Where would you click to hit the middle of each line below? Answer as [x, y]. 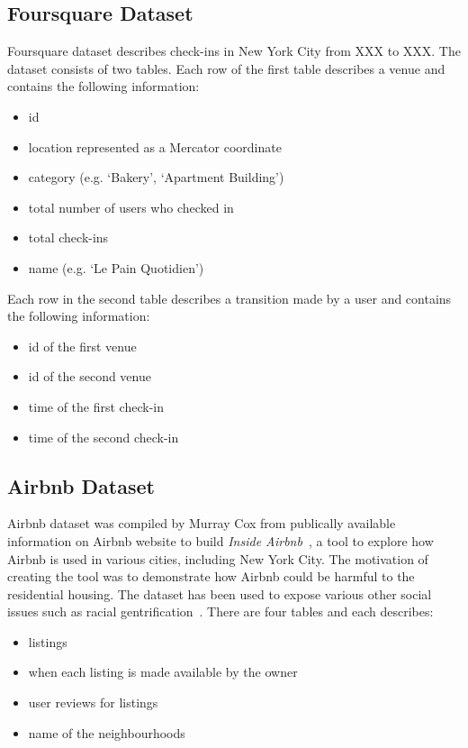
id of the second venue [90, 376]
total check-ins [68, 237]
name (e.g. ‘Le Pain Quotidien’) [116, 267]
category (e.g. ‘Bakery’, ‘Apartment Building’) [156, 177]
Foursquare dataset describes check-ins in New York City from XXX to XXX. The [234, 51]
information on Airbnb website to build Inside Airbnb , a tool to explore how [220, 540]
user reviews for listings [93, 702]
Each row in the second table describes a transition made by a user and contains [229, 298]
